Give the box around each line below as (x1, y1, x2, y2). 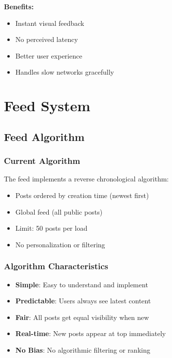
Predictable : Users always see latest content (15, 296, 151, 306)
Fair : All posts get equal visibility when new (15, 312, 149, 322)
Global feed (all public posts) (15, 206, 103, 217)
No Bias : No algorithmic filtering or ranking (15, 344, 151, 355)
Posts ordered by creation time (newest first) (15, 190, 149, 200)
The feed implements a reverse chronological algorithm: (4, 174, 169, 184)
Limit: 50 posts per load (15, 223, 88, 233)
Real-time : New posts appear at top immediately (15, 328, 166, 338)
